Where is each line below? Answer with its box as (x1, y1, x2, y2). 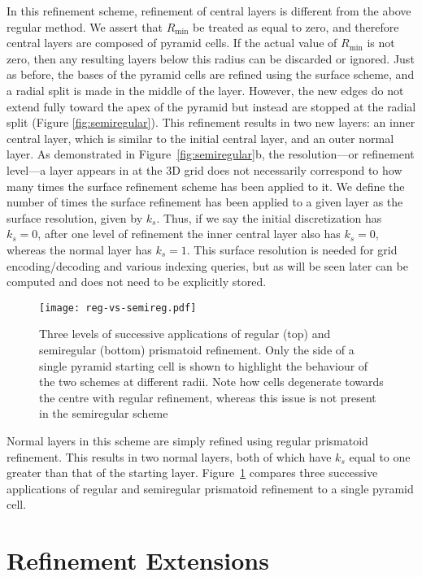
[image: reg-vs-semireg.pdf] (39, 302, 197, 314)
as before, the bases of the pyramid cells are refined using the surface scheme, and (7, 66, 415, 83)
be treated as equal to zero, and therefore (193, 18, 399, 35)
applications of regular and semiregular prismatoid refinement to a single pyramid (7, 479, 414, 497)
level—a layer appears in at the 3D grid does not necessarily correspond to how (7, 161, 402, 178)
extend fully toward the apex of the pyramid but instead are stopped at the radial (7, 98, 416, 115)
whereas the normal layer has (7, 241, 152, 258)
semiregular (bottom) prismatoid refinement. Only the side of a (39, 341, 355, 358)
